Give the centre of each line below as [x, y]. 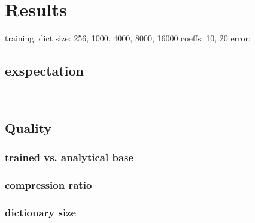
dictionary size [41, 212]
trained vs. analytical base [69, 157]
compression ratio [48, 185]
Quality [28, 127]
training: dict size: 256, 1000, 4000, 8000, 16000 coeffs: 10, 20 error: [128, 38]
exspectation [44, 70]
